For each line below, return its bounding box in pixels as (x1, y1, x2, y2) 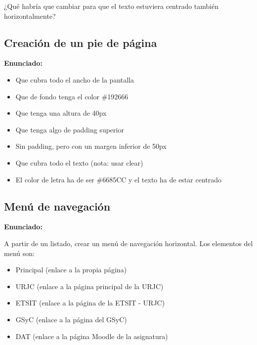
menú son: (4, 248, 35, 258)
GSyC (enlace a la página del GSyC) (15, 314, 127, 324)
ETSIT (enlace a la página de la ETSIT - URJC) (15, 298, 165, 308)
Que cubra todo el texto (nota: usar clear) (15, 157, 143, 168)
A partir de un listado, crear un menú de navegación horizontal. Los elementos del (4, 238, 253, 248)
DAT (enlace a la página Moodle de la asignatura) (15, 331, 168, 341)
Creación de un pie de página (4, 35, 157, 50)
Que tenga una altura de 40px (15, 108, 107, 118)
